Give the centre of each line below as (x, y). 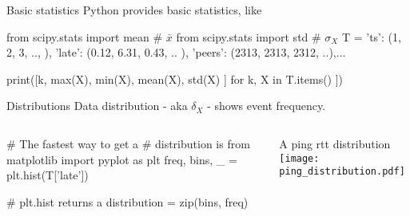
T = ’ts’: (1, (371, 36)
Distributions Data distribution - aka (97, 106)
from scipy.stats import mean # (85, 36)
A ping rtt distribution (335, 143)
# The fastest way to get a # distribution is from (128, 143)
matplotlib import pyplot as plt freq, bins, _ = (122, 159)
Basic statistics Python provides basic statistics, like (134, 10)
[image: (299, 158)
